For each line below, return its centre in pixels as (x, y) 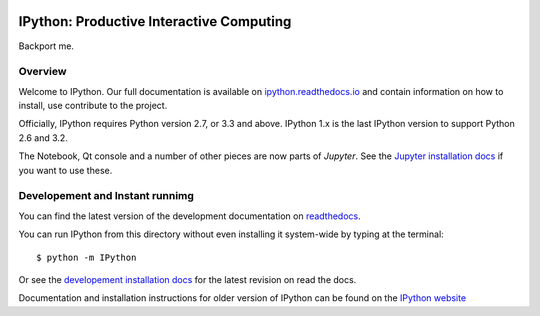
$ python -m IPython (86, 257)
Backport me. (46, 46)
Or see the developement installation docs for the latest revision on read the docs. (187, 279)
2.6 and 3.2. (43, 137)
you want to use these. (65, 170)
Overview (42, 72)
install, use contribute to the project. (93, 106)
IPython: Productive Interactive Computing (155, 21)
